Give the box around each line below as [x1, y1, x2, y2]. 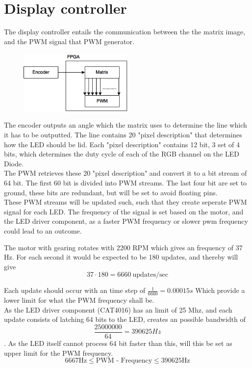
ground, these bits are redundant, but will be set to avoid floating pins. [4, 187, 218, 197]
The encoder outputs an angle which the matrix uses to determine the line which [4, 120, 247, 130]
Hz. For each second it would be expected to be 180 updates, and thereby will [4, 252, 238, 262]
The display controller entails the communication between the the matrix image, [4, 26, 246, 37]
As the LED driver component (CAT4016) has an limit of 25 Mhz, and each [4, 304, 232, 315]
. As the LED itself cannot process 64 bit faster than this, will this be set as [4, 338, 232, 348]
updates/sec [132, 271, 168, 279]
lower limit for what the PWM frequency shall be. [4, 295, 154, 305]
